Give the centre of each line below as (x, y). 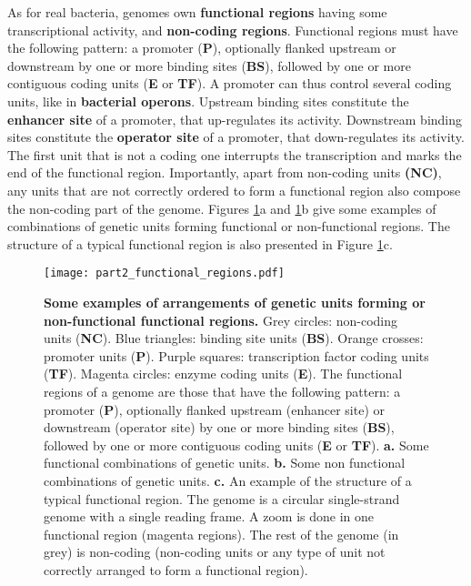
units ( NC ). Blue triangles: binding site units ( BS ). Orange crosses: (234, 338)
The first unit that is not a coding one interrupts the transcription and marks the (235, 154)
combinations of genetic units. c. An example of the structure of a (228, 480)
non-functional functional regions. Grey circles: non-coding (221, 320)
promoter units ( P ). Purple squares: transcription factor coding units (236, 355)
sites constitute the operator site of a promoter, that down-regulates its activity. (236, 137)
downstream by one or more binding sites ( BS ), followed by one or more (209, 65)
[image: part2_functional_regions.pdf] (164, 273)
